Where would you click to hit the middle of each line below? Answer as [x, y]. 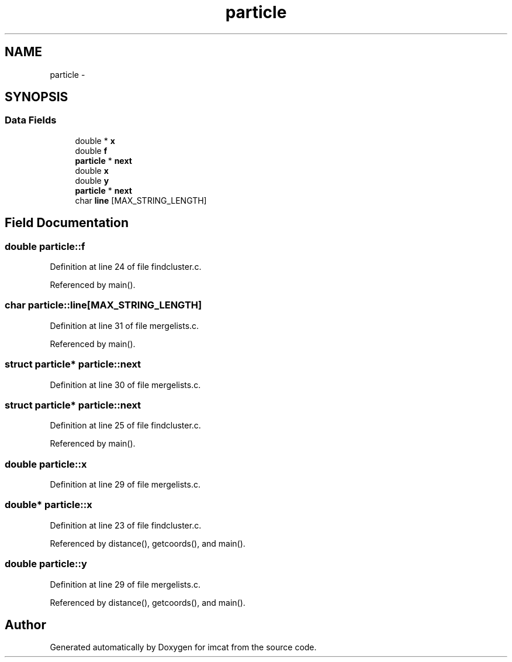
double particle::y [46, 564]
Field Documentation [67, 223]
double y [92, 180]
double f [91, 150]
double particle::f [45, 246]
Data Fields [31, 120]
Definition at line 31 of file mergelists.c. [124, 325]
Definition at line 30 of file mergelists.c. [125, 385]
